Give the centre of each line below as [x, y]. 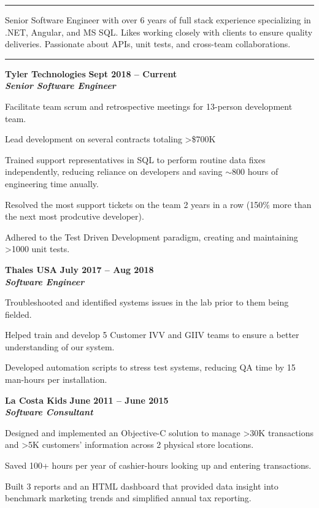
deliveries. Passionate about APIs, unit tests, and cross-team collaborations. [148, 44]
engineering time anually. [52, 183]
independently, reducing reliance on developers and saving [114, 171]
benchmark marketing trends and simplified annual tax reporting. [128, 498]
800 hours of [255, 171]
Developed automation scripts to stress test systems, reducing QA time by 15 [150, 367]
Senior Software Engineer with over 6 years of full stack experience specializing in [158, 20]
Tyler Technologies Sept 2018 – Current [91, 73]
